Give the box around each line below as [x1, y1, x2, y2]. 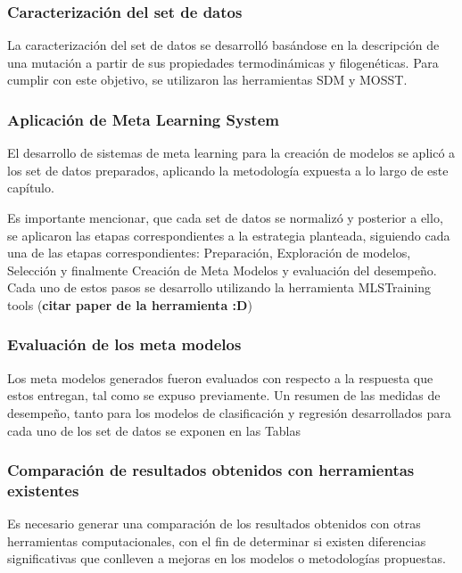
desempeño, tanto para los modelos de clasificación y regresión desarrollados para [7, 403, 451, 422]
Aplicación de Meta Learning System [7, 108, 279, 130]
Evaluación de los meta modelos [7, 333, 242, 356]
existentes [7, 479, 79, 501]
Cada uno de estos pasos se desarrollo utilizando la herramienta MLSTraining [7, 278, 431, 297]
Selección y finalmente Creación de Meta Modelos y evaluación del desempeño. [7, 260, 437, 279]
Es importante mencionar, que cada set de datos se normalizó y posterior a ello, [7, 209, 443, 226]
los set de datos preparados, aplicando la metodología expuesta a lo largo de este [7, 160, 449, 179]
